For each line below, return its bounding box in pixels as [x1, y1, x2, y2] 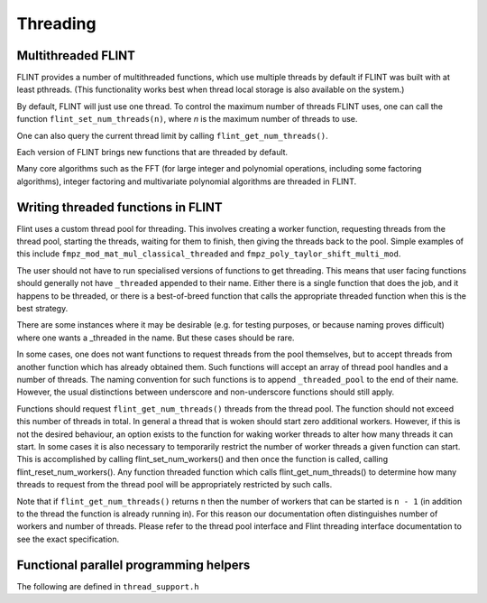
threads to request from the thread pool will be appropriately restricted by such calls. [16, 479, 333, 490]
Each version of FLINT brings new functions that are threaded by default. [16, 147, 289, 158]
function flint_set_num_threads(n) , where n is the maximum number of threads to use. [16, 114, 358, 125]
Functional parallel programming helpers [16, 557, 251, 572]
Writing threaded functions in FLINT [16, 199, 223, 215]
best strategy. [16, 303, 69, 314]
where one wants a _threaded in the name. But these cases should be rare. [16, 332, 295, 343]
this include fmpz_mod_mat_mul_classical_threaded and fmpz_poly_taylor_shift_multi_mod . [16, 248, 401, 259]
